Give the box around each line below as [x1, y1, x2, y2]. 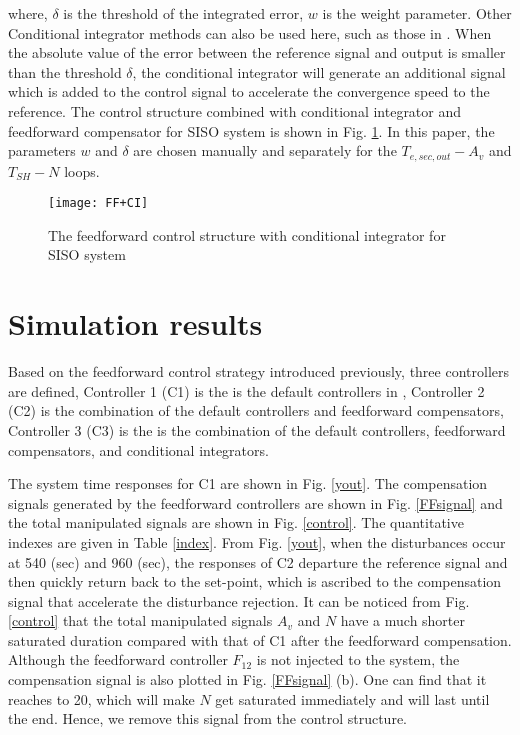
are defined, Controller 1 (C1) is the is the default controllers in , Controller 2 [8, 380, 485, 401]
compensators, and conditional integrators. [8, 439, 269, 460]
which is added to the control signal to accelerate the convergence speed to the [8, 81, 490, 102]
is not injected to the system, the [256, 649, 460, 670]
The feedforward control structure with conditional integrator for [48, 224, 446, 245]
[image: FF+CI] [48, 196, 149, 211]
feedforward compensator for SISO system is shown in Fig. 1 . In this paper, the [8, 120, 495, 141]
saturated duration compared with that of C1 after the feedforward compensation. [8, 629, 512, 650]
